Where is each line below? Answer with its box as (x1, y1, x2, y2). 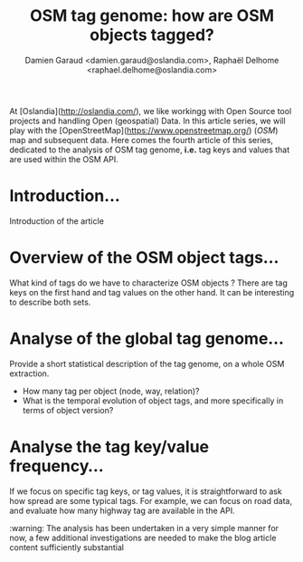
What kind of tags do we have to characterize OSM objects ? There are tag (9, 277, 288, 288)
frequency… (9, 455, 104, 476)
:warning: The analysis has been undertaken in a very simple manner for (9, 522, 279, 533)
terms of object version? (22, 404, 114, 415)
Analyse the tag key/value (9, 436, 210, 457)
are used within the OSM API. (9, 153, 119, 164)
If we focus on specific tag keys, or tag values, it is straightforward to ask (9, 486, 282, 497)
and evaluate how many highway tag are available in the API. (9, 505, 235, 516)
